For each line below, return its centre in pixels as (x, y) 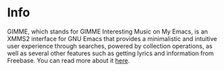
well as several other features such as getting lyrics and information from (111, 53)
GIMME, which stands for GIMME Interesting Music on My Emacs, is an (108, 31)
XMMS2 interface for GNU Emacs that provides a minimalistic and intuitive (112, 38)
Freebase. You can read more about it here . (69, 60)
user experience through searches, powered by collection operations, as (110, 46)
